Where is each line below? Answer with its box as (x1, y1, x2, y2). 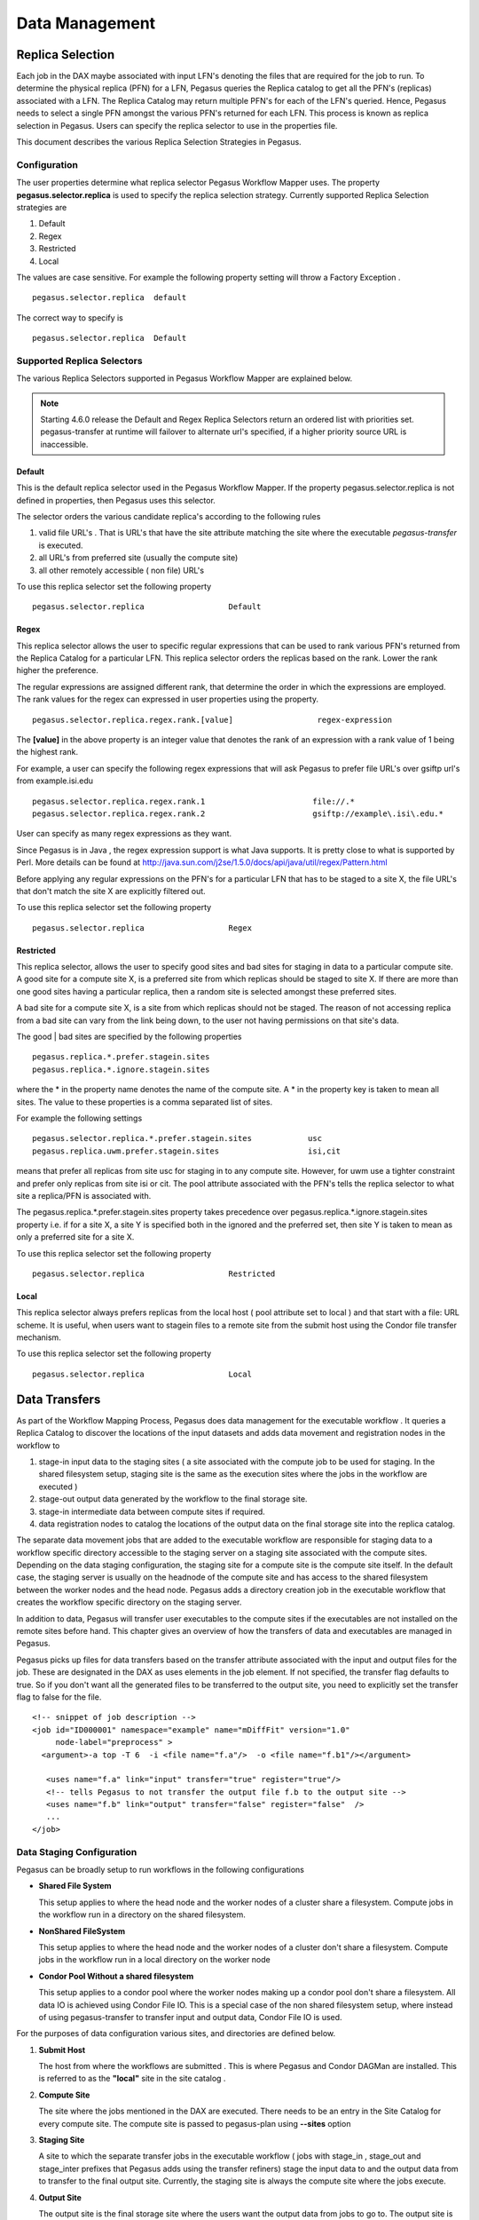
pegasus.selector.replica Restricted (32, 1268, 276, 1279)
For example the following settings (16, 1113, 143, 1123)
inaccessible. (40, 439, 89, 449)
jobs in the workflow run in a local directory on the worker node (38, 1954, 271, 1965)
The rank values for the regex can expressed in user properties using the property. (16, 694, 319, 705)
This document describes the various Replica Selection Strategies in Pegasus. (16, 137, 302, 147)
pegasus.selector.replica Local (32, 1368, 253, 1379)
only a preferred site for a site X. (16, 1232, 135, 1242)
